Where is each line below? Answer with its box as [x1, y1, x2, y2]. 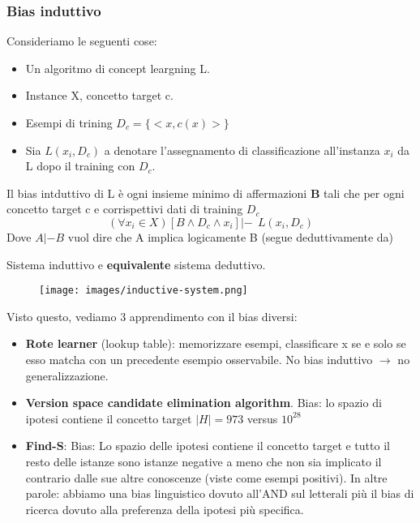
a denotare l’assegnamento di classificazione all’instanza [104, 141, 380, 158]
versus [246, 409, 278, 427]
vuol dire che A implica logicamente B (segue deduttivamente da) [67, 228, 394, 245]
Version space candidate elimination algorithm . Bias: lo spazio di [25, 394, 382, 411]
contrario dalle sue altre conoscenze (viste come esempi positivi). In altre [25, 469, 388, 486]
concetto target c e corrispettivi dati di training [6, 200, 243, 217]
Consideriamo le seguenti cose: [6, 32, 157, 49]
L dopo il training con [25, 157, 135, 174]
